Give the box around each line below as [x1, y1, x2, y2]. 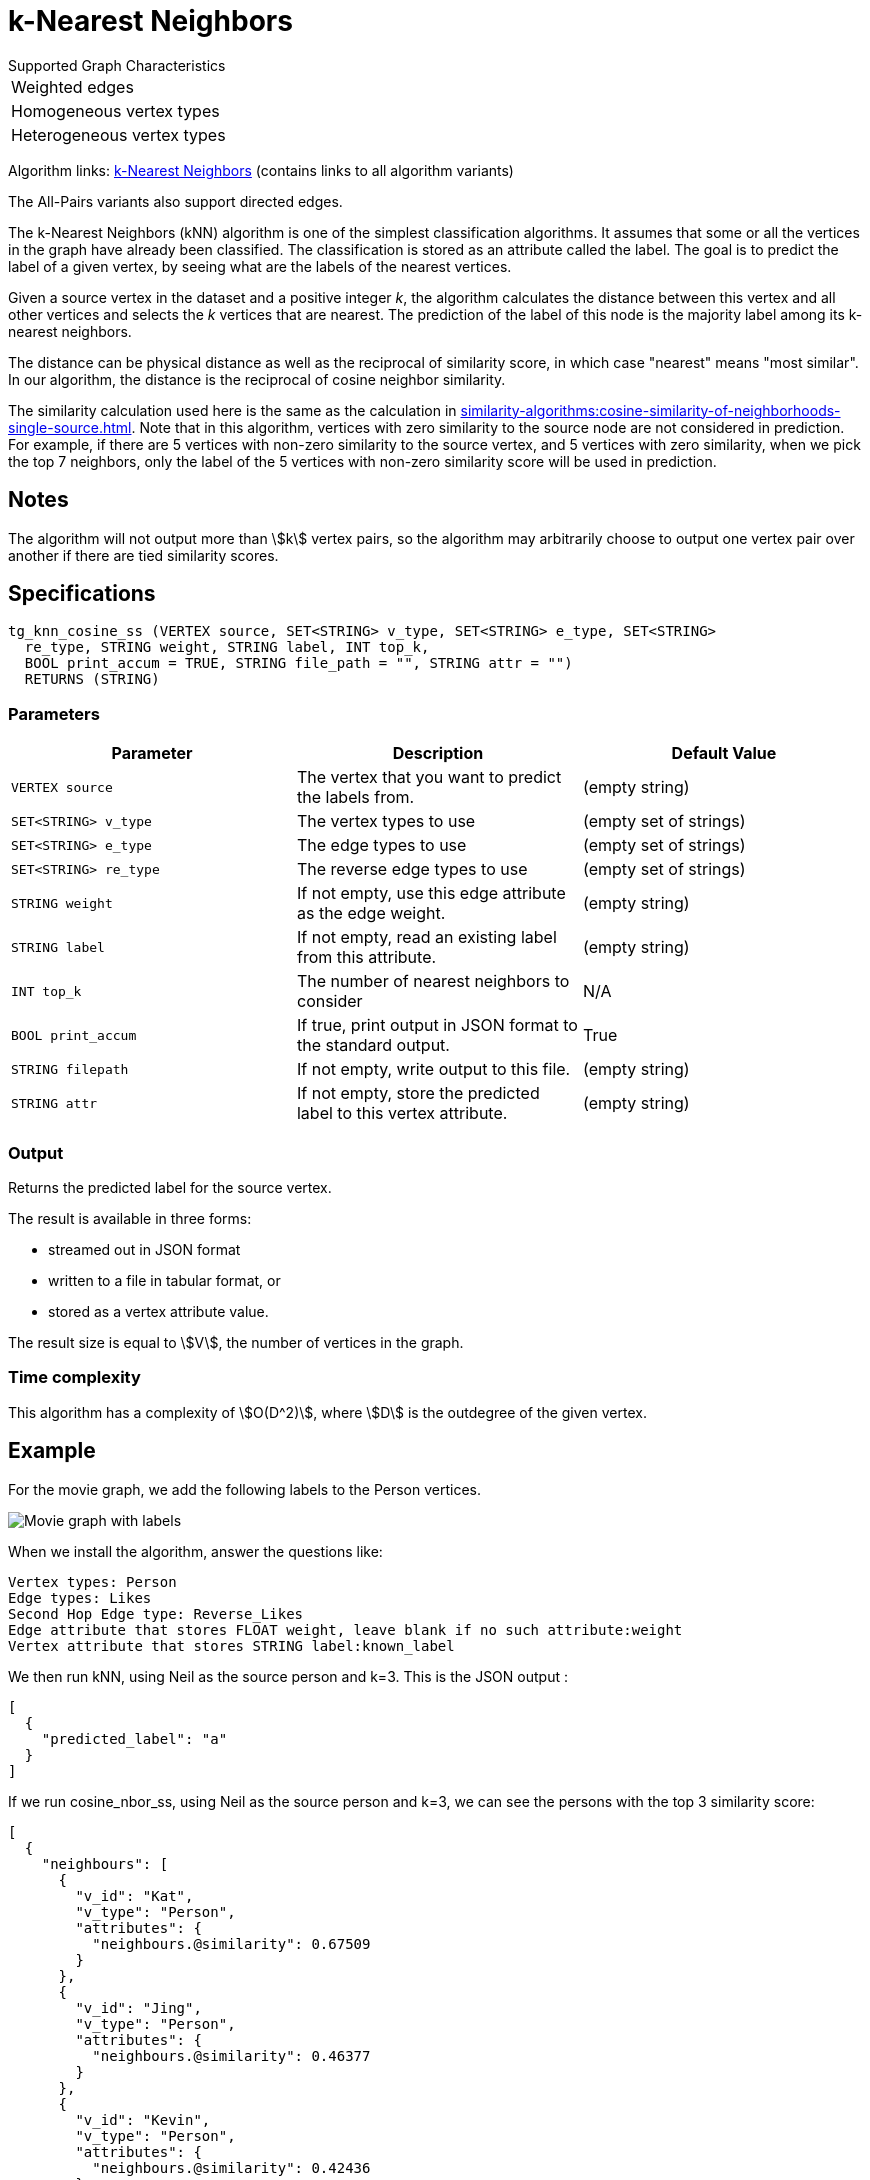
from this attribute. [296, 947, 437, 968]
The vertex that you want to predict [296, 767, 562, 788]
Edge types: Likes [8, 1589, 152, 1606]
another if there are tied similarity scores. [8, 546, 279, 564]
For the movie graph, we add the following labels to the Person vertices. [8, 1480, 482, 1498]
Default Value [671, 743, 777, 764]
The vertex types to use [296, 811, 476, 832]
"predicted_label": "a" [41, 1730, 228, 1747]
